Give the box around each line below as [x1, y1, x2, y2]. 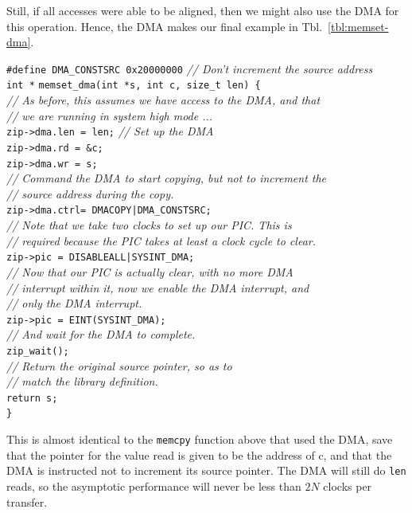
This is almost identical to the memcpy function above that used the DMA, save [6, 431, 393, 448]
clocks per [323, 478, 372, 495]
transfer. [6, 493, 48, 510]
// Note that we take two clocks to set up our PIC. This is [6, 217, 292, 233]
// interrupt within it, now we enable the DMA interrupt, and [6, 279, 309, 296]
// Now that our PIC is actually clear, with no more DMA [6, 263, 293, 280]
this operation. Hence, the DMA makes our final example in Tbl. [6, 18, 323, 34]
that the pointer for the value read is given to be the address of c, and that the [6, 446, 392, 463]
